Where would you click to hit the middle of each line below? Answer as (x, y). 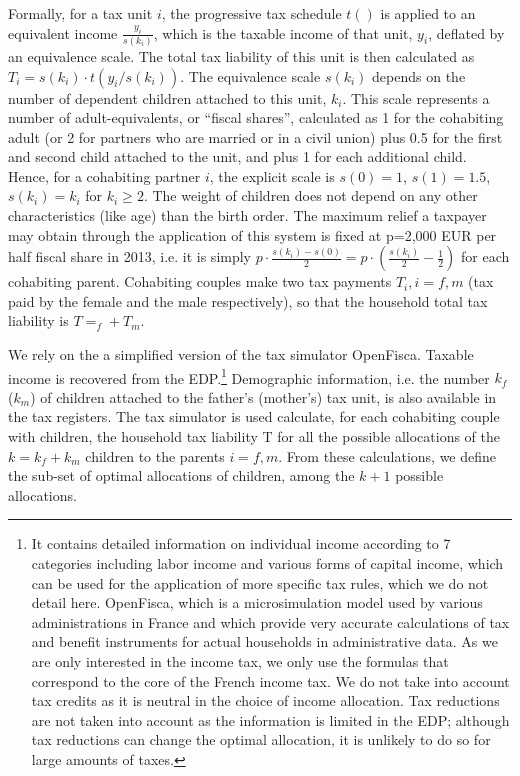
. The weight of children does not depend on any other (310, 195)
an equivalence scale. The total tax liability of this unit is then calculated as (241, 55)
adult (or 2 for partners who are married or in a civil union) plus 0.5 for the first (255, 136)
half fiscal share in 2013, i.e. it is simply (130, 256)
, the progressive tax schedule (251, 13)
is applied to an (428, 13)
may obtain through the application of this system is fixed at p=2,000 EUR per (252, 234)
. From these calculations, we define (387, 455)
